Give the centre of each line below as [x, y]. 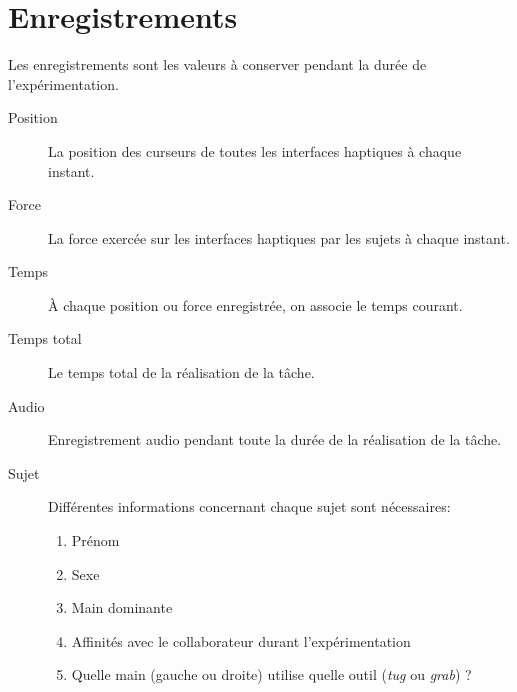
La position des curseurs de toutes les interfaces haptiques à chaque [255, 150]
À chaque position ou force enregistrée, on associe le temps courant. [255, 304]
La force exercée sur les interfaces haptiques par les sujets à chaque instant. [279, 237]
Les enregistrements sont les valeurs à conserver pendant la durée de [217, 64]
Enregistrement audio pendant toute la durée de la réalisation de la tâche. [275, 439]
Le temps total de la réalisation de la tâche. [181, 372]
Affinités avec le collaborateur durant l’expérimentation [241, 640]
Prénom [95, 540]
